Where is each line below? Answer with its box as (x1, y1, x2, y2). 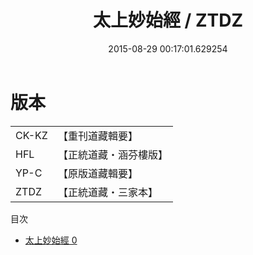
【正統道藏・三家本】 (57, 185, 158, 199)
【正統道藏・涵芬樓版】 (57, 147, 168, 161)
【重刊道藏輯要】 (57, 129, 138, 143)
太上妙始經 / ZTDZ (92, 9, 244, 32)
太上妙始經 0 (24, 234, 78, 246)
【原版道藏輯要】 (57, 166, 138, 180)
